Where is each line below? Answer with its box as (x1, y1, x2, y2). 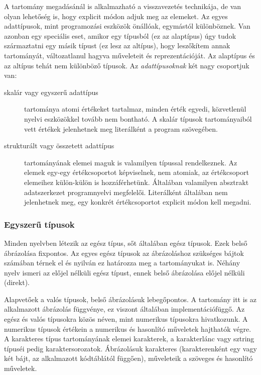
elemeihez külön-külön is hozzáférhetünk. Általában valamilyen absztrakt (24, 176, 249, 187)
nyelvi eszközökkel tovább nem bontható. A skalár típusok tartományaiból (24, 113, 252, 124)
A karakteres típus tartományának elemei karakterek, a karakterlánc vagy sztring (4, 333, 254, 344)
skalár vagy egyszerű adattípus (4, 86, 98, 97)
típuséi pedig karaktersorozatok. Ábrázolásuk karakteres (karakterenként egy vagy (4, 343, 257, 353)
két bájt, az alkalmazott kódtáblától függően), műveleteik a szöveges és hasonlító (4, 353, 253, 363)
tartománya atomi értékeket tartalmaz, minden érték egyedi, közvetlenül (24, 104, 246, 114)
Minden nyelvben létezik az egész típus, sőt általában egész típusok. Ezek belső (4, 237, 247, 248)
